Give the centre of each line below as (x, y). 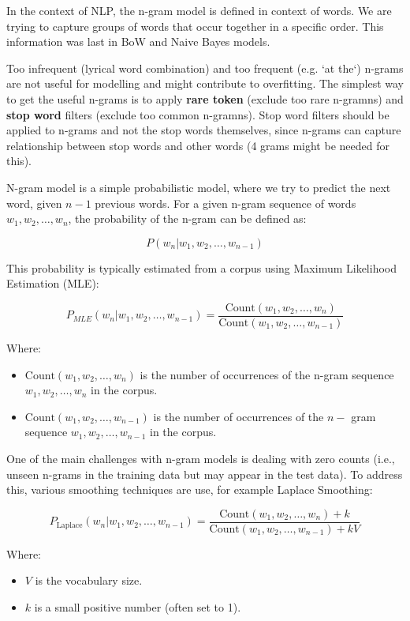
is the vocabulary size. (89, 580)
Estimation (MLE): (53, 283)
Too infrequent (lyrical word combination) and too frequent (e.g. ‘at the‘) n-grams (205, 68)
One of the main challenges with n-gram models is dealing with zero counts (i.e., (201, 458)
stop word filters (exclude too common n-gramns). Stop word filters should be (198, 114)
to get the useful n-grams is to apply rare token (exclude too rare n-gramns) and (205, 98)
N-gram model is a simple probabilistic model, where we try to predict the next (199, 187)
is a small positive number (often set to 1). (138, 606)
